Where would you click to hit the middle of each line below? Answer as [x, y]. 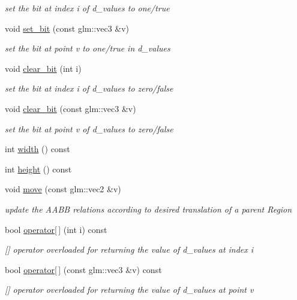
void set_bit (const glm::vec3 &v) [67, 28]
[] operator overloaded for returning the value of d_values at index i [129, 249]
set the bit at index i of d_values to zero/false [89, 88]
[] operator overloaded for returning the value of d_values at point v [129, 290]
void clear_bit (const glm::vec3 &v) [70, 108]
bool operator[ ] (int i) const [56, 229]
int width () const [37, 149]
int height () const [38, 169]
